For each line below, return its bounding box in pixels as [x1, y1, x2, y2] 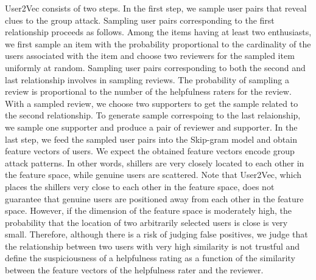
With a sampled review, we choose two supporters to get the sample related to [5, 97, 298, 109]
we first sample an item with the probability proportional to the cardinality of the [5, 37, 311, 50]
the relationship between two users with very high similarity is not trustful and [5, 239, 300, 252]
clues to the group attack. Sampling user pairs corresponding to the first [5, 13, 275, 26]
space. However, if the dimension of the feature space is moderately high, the [5, 204, 292, 217]
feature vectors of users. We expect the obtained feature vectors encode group [5, 145, 295, 157]
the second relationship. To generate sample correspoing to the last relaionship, [5, 109, 301, 121]
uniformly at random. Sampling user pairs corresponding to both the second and [5, 61, 306, 73]
